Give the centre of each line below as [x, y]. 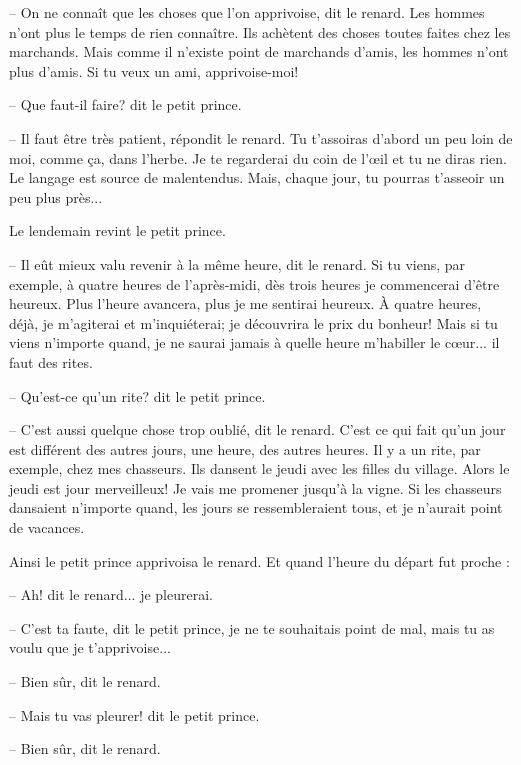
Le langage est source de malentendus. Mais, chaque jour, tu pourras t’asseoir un [257, 177]
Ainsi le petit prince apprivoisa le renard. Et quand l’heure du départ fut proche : [259, 560]
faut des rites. [51, 361]
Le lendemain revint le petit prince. [117, 230]
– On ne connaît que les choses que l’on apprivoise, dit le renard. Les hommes [247, 12]
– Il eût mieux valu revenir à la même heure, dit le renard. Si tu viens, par [237, 263]
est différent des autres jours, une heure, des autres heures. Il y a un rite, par [245, 448]
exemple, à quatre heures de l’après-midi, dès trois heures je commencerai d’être [254, 283]
